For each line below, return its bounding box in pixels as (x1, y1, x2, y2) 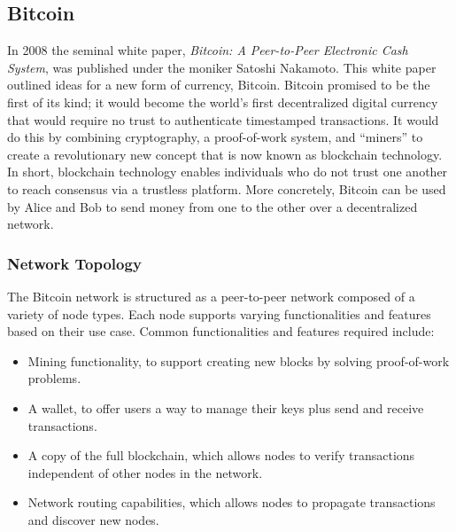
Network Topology (7, 252, 142, 274)
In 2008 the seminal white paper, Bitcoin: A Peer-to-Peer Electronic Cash (7, 41, 408, 59)
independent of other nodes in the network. (27, 463, 263, 481)
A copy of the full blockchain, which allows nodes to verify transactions (27, 446, 415, 465)
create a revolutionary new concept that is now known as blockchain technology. (7, 145, 443, 163)
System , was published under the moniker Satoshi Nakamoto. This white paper (7, 58, 437, 76)
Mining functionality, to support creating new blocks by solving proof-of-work (27, 351, 450, 370)
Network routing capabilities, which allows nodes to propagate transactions (27, 493, 436, 512)
